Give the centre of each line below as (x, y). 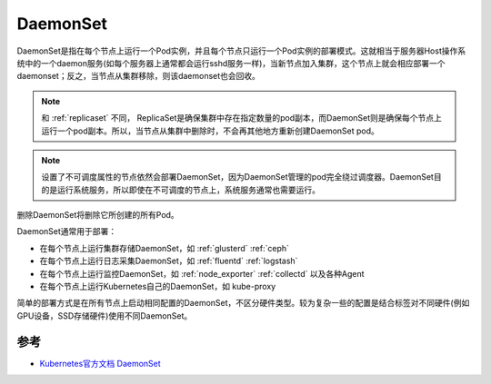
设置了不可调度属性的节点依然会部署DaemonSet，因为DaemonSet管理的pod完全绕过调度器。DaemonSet (237, 177)
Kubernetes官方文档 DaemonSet (100, 363)
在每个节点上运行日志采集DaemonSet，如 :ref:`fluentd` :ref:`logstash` (169, 261)
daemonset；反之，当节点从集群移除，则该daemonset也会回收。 (139, 76)
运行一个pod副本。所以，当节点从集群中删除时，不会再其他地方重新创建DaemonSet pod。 (210, 131)
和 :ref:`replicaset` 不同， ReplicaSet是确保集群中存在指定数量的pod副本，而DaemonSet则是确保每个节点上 (242, 118)
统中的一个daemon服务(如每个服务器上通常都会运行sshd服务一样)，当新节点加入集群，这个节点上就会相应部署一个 (231, 63)
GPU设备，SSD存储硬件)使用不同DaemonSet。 (105, 315)
